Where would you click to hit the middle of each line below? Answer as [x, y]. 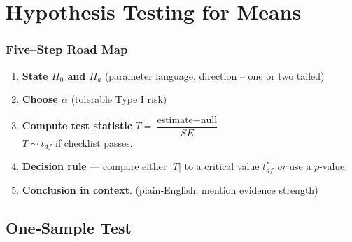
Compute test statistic [77, 126]
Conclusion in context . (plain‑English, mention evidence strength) [170, 190]
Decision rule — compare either [94, 166]
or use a [294, 166]
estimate [175, 120]
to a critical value [222, 166]
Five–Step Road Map [67, 49]
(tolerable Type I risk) [119, 99]
